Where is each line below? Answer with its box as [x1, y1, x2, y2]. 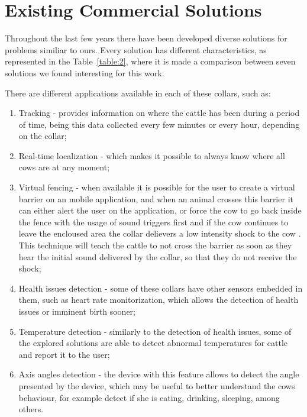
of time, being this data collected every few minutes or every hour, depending [18, 118, 300, 130]
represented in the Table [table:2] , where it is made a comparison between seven [5, 55, 296, 67]
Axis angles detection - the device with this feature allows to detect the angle [18, 368, 299, 380]
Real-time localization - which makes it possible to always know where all [18, 149, 285, 161]
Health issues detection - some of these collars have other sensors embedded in [18, 282, 303, 294]
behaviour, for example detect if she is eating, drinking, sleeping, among [18, 391, 280, 403]
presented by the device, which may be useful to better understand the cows [18, 379, 295, 392]
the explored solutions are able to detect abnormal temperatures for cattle [18, 337, 288, 349]
